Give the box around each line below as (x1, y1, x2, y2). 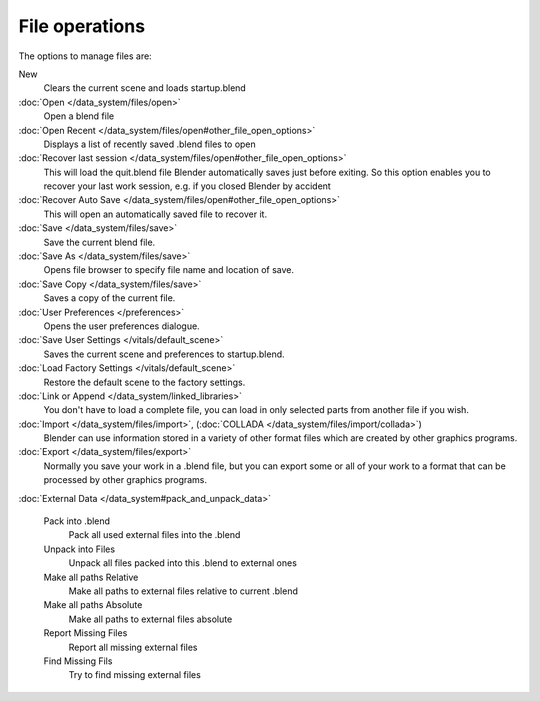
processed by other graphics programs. (43, 474, 208, 486)
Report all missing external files (68, 641, 198, 653)
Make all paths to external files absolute (68, 613, 233, 625)
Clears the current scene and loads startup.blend (43, 82, 247, 94)
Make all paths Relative (43, 571, 139, 583)
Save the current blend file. (43, 236, 156, 248)
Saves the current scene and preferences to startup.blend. (43, 348, 285, 360)
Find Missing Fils (43, 655, 113, 667)
